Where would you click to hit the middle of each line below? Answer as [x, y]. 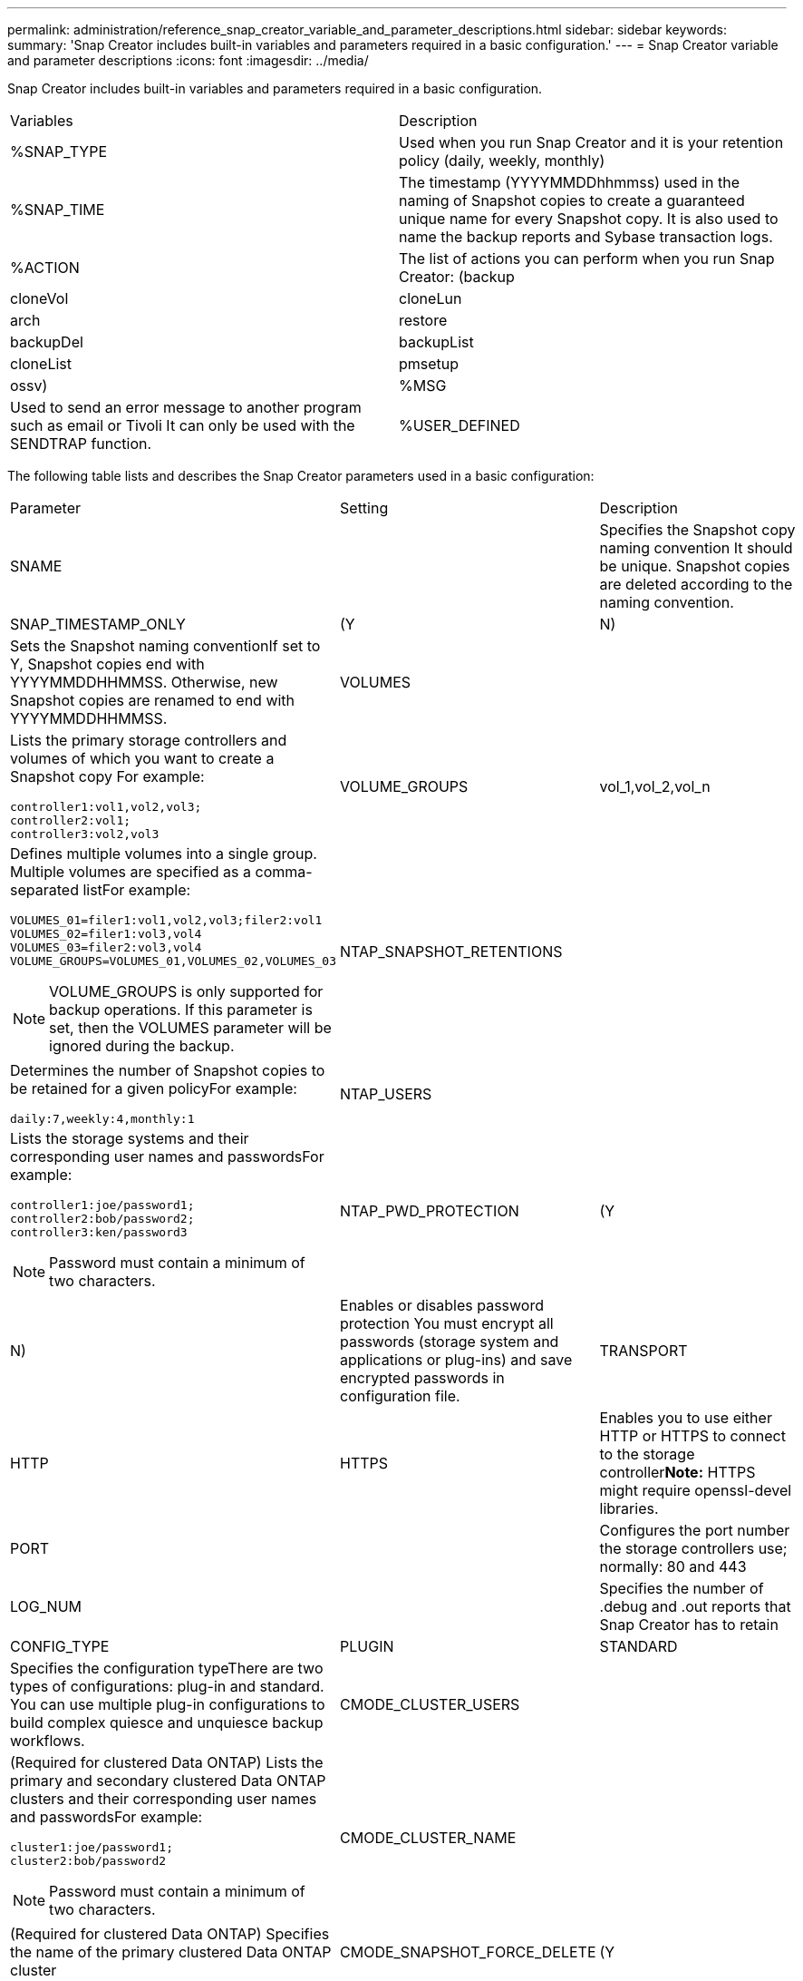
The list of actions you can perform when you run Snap [587, 259]
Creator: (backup [457, 277]
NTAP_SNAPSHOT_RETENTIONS [451, 951]
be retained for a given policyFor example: [154, 1088]
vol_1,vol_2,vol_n [655, 786]
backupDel [47, 342]
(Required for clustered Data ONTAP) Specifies [170, 1934]
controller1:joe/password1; [102, 1205]
